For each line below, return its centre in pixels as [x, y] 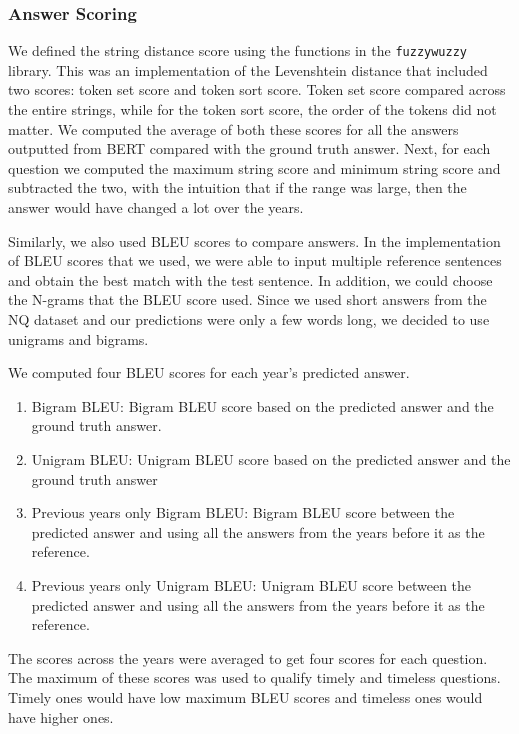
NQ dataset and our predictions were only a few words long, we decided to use [249, 319]
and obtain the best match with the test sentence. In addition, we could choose [250, 279]
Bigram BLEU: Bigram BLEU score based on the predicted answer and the [262, 405]
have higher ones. [61, 716]
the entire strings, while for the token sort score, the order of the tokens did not [252, 109]
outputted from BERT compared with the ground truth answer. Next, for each [249, 148]
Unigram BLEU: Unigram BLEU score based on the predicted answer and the [271, 458]
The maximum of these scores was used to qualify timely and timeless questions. [254, 677]
